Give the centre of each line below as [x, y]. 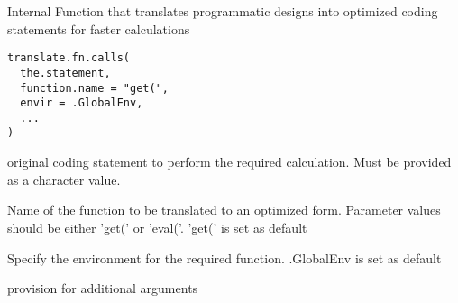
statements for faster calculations [99, 28]
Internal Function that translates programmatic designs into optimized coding [223, 11]
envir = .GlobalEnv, [82, 103]
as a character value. [64, 179]
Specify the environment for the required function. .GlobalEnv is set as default [224, 257]
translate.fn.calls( [69, 58]
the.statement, [65, 73]
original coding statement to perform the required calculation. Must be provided [229, 162]
